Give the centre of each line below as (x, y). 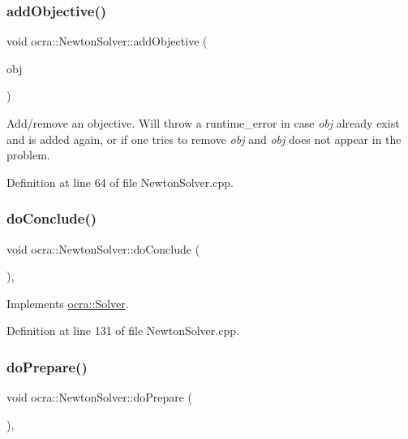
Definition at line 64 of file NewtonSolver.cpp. (120, 182)
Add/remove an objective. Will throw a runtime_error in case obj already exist (203, 123)
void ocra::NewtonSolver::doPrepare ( (100, 397)
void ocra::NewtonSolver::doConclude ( (103, 248)
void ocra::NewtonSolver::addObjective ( (107, 41)
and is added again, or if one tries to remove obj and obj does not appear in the (204, 139)
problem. (28, 155)
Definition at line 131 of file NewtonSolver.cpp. (123, 330)
